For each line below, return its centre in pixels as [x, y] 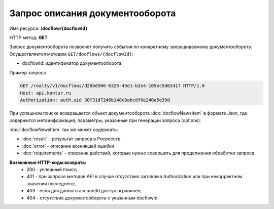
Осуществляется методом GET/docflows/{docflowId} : [72, 54]
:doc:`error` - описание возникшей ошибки [68, 146]
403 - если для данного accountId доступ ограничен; [84, 191]
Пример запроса [28, 72]
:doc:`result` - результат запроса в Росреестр [71, 139]
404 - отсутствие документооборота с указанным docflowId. [93, 198]
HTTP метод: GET [28, 37]
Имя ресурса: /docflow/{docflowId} [48, 28]
